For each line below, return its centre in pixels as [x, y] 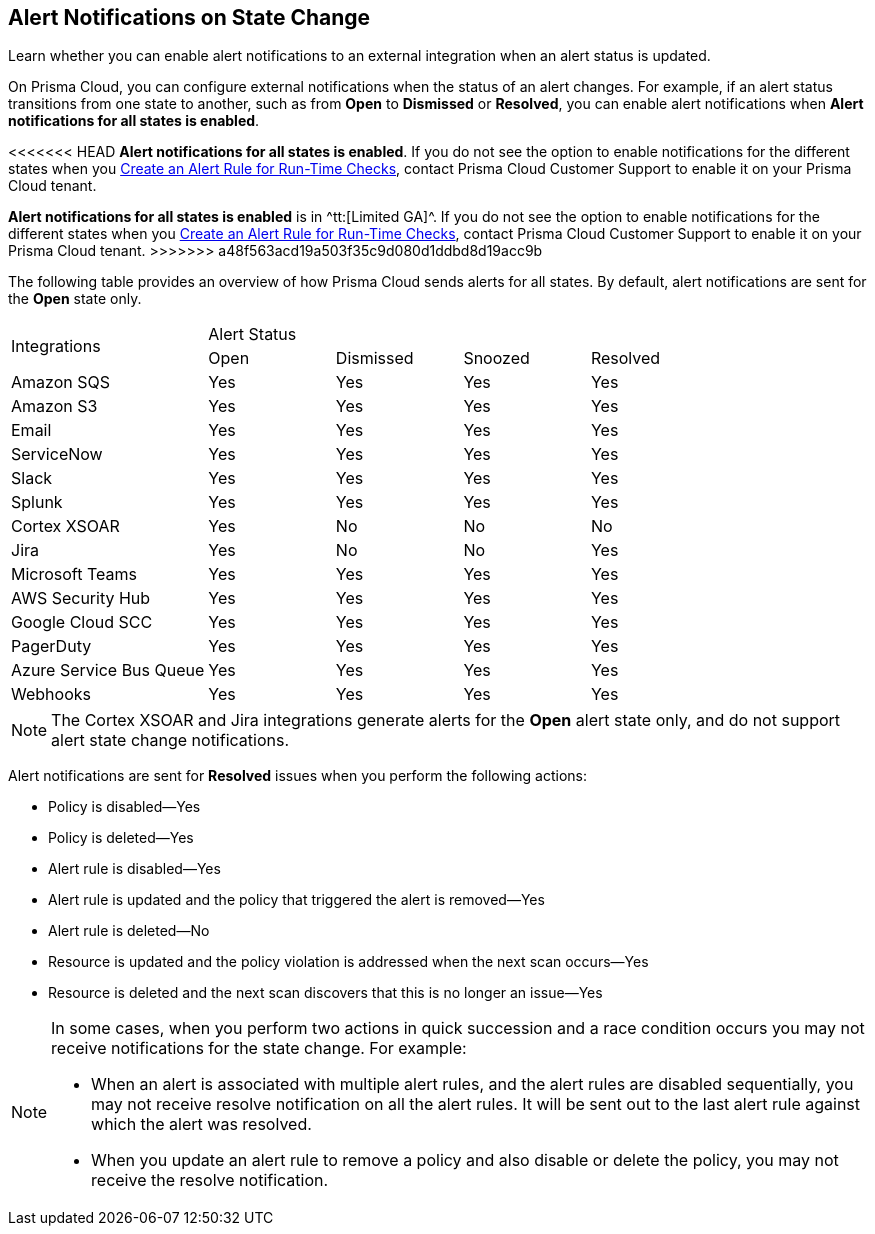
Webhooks [51, 694]
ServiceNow [57, 454]
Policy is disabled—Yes [124, 807]
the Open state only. [75, 299]
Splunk [37, 502]
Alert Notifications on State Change [189, 17]
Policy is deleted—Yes [121, 838]
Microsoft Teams [74, 574]
